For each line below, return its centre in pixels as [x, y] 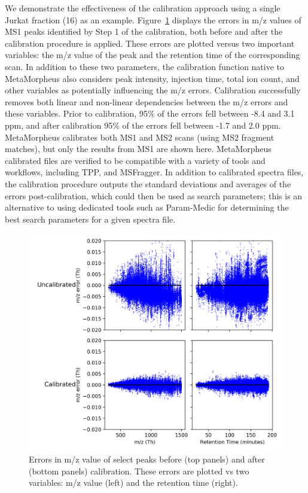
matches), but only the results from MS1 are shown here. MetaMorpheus [138, 149]
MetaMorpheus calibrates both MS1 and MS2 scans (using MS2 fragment [140, 137]
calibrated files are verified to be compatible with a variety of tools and [135, 160]
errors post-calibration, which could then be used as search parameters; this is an [154, 195]
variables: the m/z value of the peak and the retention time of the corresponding [153, 55]
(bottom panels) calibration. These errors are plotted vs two [139, 471]
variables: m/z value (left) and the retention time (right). [133, 483]
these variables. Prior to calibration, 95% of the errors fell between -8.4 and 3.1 [150, 113]
